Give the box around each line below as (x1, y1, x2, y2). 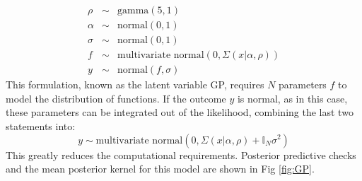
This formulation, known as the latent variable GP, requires (6, 77, 264, 92)
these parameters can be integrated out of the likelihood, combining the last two (6, 105, 354, 119)
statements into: (6, 118, 76, 133)
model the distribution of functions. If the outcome (6, 90, 226, 105)
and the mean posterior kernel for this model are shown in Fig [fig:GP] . (6, 161, 315, 176)
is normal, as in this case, (237, 90, 348, 105)
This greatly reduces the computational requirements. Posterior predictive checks (6, 147, 356, 162)
